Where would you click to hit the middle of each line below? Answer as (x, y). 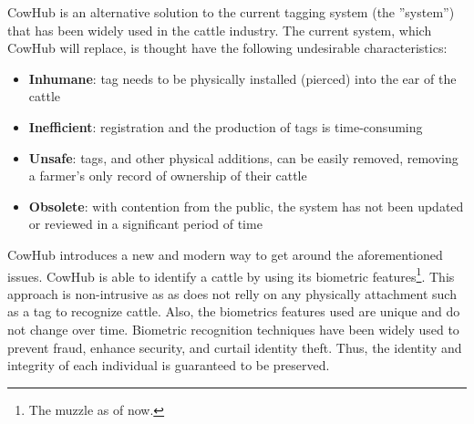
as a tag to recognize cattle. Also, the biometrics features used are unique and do (234, 311)
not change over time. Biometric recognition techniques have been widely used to (233, 329)
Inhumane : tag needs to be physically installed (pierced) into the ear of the (242, 78)
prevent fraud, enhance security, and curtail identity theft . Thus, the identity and (235, 347)
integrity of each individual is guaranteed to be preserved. (169, 365)
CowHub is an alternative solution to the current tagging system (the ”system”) (231, 12)
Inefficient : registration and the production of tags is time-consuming (226, 126)
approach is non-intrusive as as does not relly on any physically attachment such (232, 293)
